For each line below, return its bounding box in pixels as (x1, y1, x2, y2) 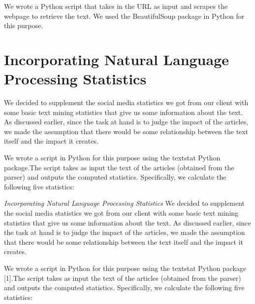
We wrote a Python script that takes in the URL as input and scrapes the (4, 1, 228, 11)
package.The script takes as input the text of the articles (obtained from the (4, 162, 234, 172)
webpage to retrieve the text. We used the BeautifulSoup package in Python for (4, 10, 245, 21)
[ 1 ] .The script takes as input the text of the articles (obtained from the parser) (4, 272, 241, 283)
